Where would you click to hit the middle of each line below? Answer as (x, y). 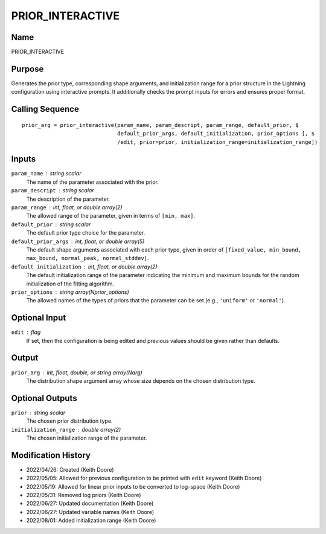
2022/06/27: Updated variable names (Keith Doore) (90, 512)
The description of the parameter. (68, 199)
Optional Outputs (44, 398)
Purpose (27, 69)
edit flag (26, 332)
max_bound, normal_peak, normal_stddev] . (88, 258)
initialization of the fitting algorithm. (70, 284)
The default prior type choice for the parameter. (86, 233)
